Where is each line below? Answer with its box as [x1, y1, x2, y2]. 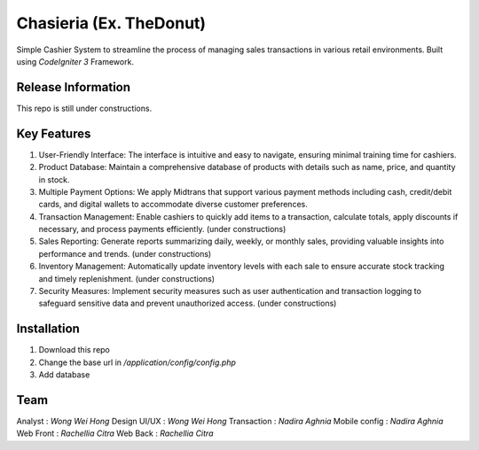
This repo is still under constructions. [16, 103, 153, 113]
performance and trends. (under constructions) [38, 248, 212, 259]
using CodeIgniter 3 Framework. [16, 56, 135, 66]
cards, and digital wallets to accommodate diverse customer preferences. [38, 199, 308, 210]
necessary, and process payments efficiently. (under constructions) [38, 224, 287, 235]
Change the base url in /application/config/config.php [38, 357, 237, 368]
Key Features [16, 126, 91, 141]
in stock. [38, 174, 70, 185]
